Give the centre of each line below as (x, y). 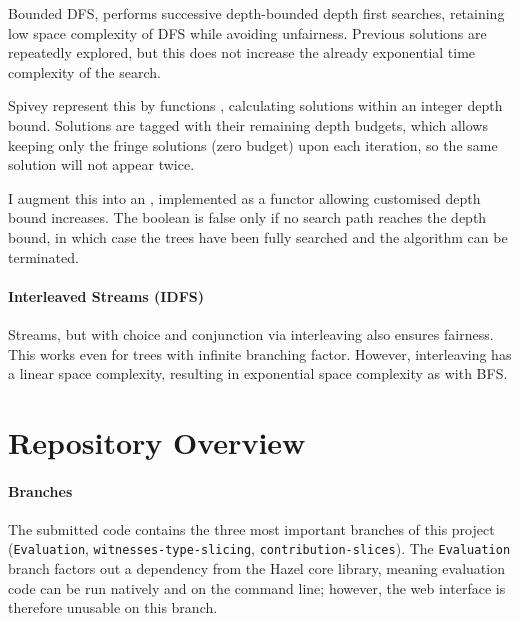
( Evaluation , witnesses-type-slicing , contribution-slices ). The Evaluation (259, 548)
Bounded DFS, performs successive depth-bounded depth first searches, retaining (256, 13)
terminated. (43, 256)
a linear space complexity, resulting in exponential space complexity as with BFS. (258, 373)
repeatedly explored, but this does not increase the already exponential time (242, 52)
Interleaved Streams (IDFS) (106, 295)
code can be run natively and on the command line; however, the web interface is (257, 587)
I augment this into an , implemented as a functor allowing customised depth (244, 197)
